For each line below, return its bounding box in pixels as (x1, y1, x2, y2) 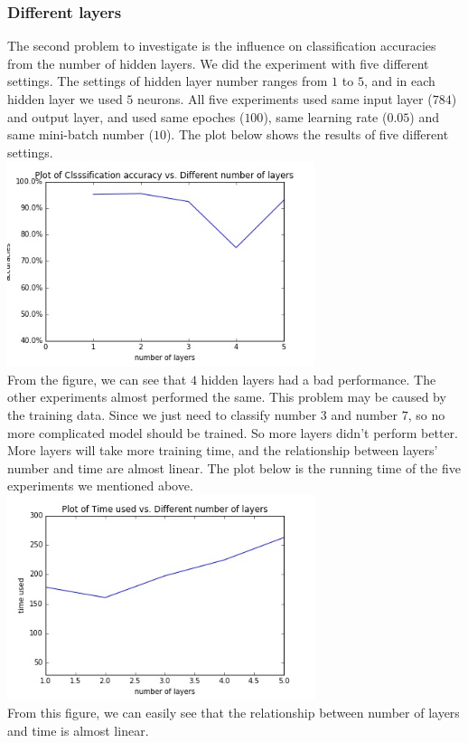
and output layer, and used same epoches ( (7, 107, 245, 126)
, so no (407, 405, 445, 424)
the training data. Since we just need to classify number (7, 405, 317, 424)
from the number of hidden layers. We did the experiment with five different (7, 53, 429, 72)
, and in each (363, 71, 435, 90)
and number (331, 405, 398, 424)
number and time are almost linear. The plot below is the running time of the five (7, 458, 461, 477)
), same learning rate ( (263, 107, 388, 126)
